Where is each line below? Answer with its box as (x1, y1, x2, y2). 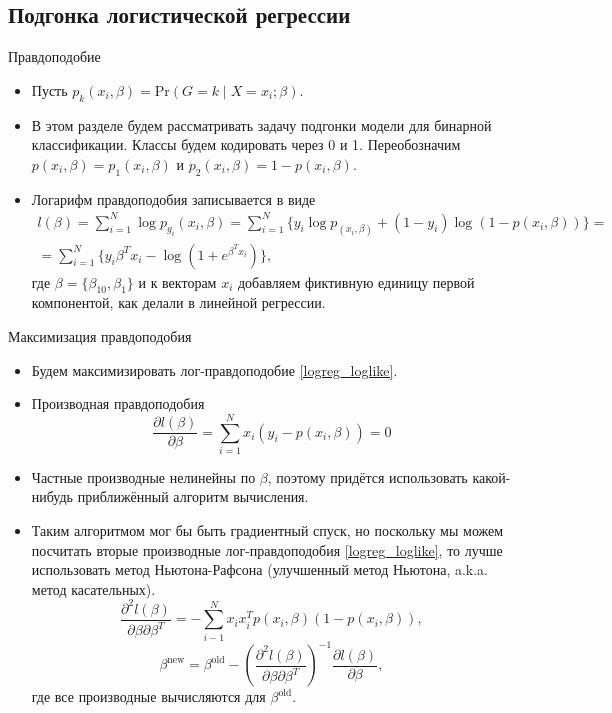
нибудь (31, 486, 73, 507)
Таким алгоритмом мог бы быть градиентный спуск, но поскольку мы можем (31, 520, 504, 541)
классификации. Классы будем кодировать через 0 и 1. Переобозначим (31, 134, 461, 155)
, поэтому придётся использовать (267, 466, 468, 487)
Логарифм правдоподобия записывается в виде (31, 188, 316, 209)
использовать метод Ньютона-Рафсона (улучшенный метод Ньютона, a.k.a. (31, 559, 489, 580)
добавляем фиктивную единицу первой (237, 271, 475, 292)
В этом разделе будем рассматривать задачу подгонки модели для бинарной (31, 114, 492, 135)
